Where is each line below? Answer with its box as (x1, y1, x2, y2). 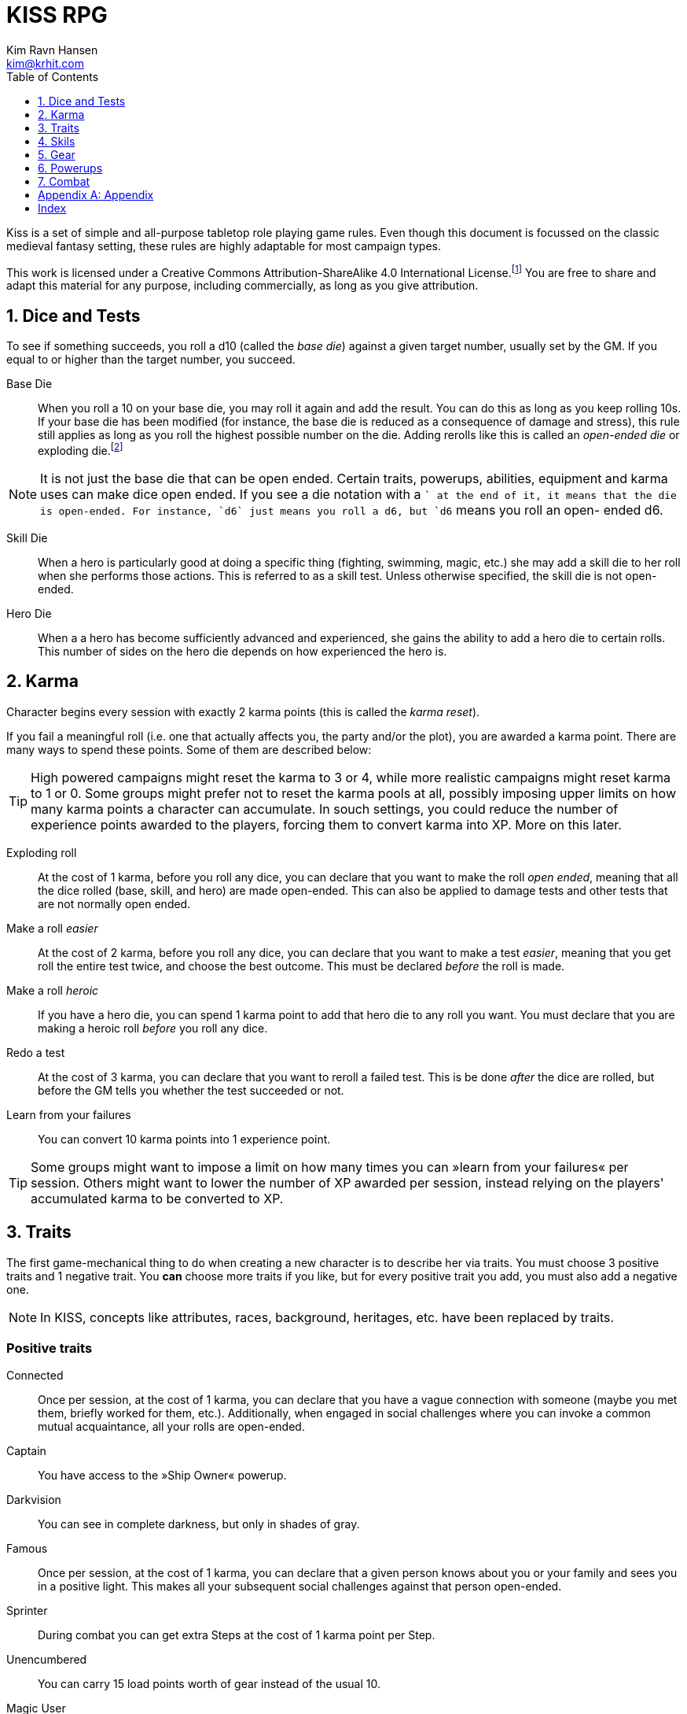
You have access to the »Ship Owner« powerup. (38, 1468, 287, 1483)
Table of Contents (6, 69, 99, 83)
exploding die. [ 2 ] (38, 441, 123, 457)
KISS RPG (6, 2, 108, 28)
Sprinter (6, 1604, 48, 1618)
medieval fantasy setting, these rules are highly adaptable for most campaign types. (6, 238, 442, 253)
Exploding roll (6, 845, 77, 859)
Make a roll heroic (6, 983, 99, 997)
